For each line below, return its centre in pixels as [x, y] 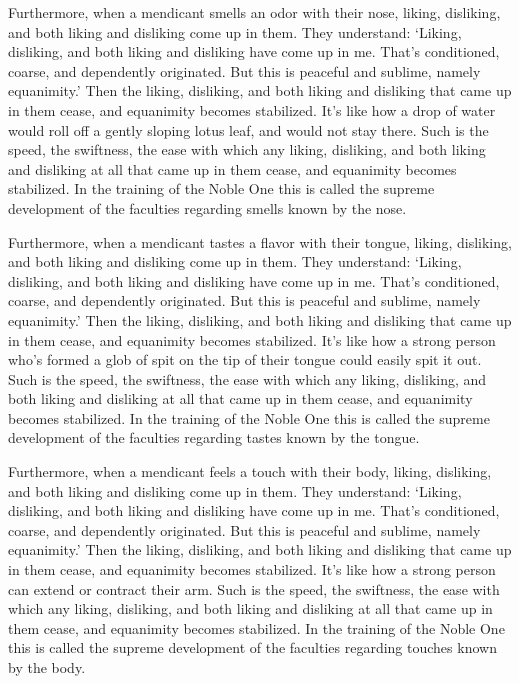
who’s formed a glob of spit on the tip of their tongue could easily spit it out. [245, 359]
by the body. [47, 667]
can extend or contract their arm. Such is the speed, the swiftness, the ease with [254, 588]
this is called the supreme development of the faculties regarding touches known [252, 647]
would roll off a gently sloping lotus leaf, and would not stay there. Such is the [248, 129]
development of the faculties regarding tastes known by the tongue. [214, 437]
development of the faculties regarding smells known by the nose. [207, 207]
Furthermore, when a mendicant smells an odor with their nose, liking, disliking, [254, 12]
